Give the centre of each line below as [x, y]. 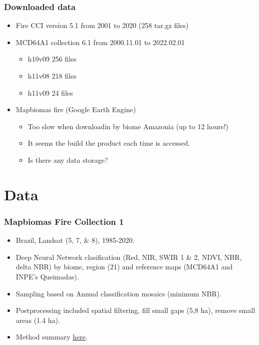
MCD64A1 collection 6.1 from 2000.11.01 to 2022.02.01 [100, 42]
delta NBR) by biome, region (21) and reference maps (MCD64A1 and [124, 267]
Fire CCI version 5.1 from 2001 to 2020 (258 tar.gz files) [102, 25]
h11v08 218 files [52, 76]
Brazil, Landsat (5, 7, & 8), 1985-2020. [75, 240]
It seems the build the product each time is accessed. [109, 143]
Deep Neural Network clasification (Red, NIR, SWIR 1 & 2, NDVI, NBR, [129, 257]
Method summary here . [52, 337]
